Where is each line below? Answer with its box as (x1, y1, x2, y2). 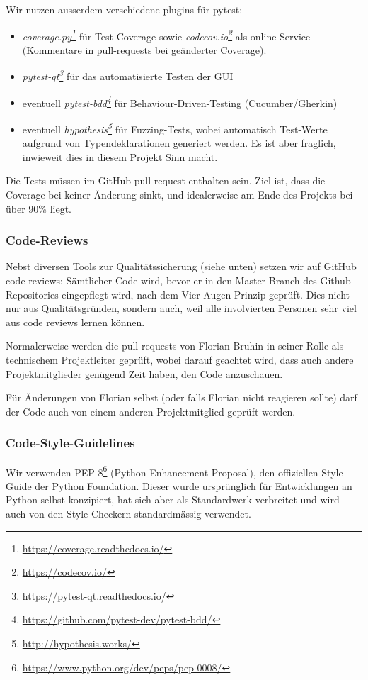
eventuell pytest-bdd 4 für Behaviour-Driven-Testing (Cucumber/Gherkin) (22, 93, 338, 110)
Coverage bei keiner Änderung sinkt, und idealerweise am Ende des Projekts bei (6, 186, 353, 201)
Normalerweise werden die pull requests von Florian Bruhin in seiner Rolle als (6, 338, 344, 353)
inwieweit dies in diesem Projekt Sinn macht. (22, 149, 218, 164)
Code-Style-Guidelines (6, 434, 135, 452)
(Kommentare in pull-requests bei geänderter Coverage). (22, 42, 267, 57)
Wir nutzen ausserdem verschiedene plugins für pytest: (6, 2, 243, 16)
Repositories (6, 286, 59, 301)
